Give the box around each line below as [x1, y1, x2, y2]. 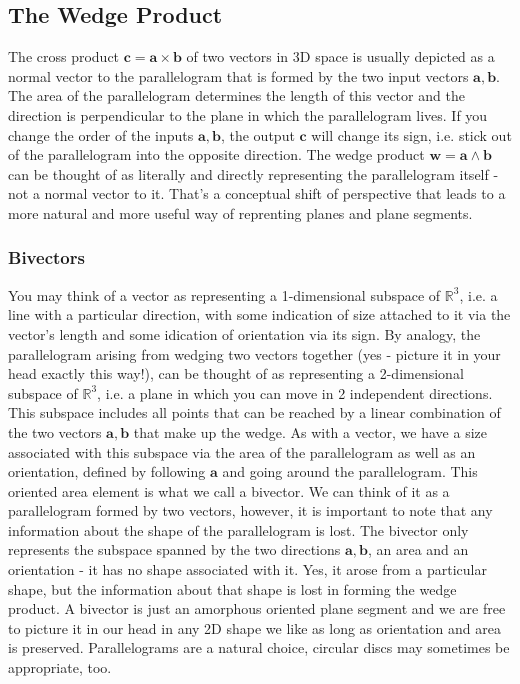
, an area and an [367, 539, 469, 560]
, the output [220, 124, 295, 145]
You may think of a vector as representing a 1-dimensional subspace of [8, 284, 441, 305]
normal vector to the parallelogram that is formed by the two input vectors [8, 65, 469, 86]
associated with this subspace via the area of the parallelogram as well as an [8, 441, 476, 462]
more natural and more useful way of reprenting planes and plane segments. [8, 202, 473, 223]
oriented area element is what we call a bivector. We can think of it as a [8, 480, 450, 501]
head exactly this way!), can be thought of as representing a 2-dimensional [8, 363, 464, 384]
